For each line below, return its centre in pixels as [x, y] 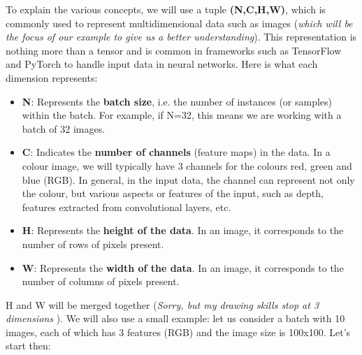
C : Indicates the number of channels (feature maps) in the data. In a [176, 152]
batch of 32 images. [64, 128]
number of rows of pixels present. [93, 244]
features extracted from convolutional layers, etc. [126, 207]
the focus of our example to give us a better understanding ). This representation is [181, 37]
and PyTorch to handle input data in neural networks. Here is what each [162, 64]
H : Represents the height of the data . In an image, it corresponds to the [183, 230]
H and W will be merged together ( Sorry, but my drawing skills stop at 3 [162, 304]
